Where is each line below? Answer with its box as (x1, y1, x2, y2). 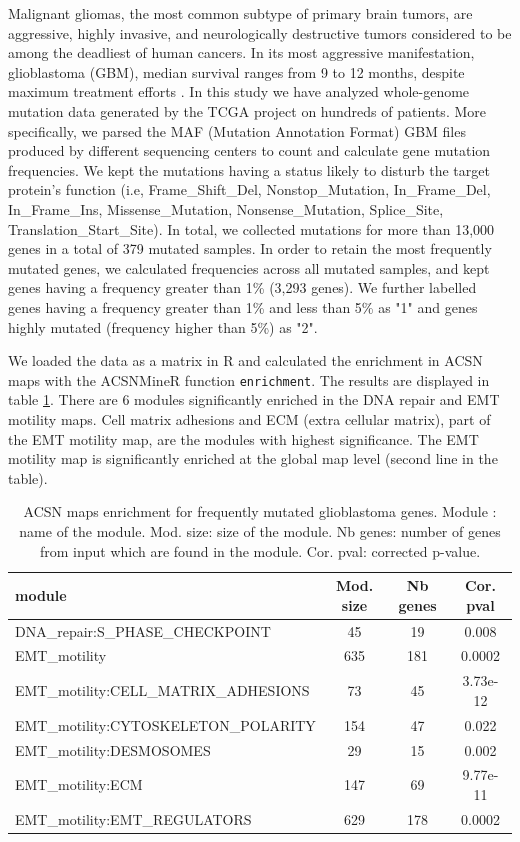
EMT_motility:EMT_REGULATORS (15, 808, 252, 829)
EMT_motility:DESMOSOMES (15, 739, 211, 760)
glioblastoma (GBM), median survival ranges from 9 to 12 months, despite (8, 61, 465, 82)
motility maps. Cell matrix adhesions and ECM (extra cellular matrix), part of (8, 408, 491, 429)
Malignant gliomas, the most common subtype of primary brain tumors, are (8, 3, 473, 23)
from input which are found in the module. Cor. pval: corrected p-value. (39, 540, 481, 561)
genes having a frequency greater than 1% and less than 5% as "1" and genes (8, 296, 478, 317)
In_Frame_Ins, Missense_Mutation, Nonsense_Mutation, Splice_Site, (8, 198, 444, 219)
